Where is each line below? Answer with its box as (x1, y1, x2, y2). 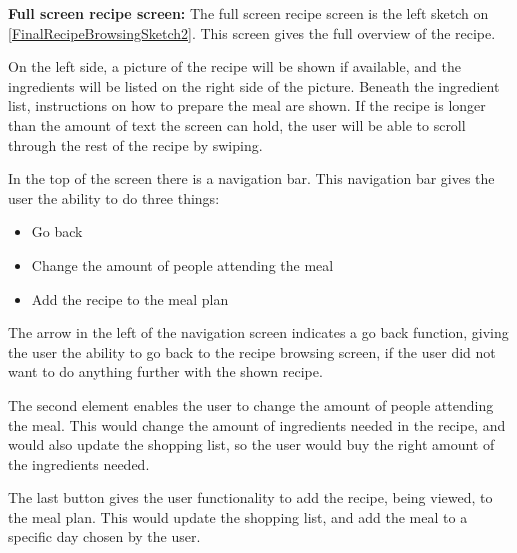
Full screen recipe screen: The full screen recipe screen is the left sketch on (8, 3, 489, 23)
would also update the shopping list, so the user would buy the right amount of (8, 434, 495, 455)
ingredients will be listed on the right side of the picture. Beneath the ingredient (8, 75, 500, 96)
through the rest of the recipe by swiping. (8, 134, 263, 155)
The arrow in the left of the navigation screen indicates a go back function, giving (8, 322, 509, 343)
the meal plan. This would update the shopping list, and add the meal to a (8, 506, 468, 527)
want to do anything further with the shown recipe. (8, 361, 323, 382)
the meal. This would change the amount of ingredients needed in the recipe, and (8, 414, 506, 435)
